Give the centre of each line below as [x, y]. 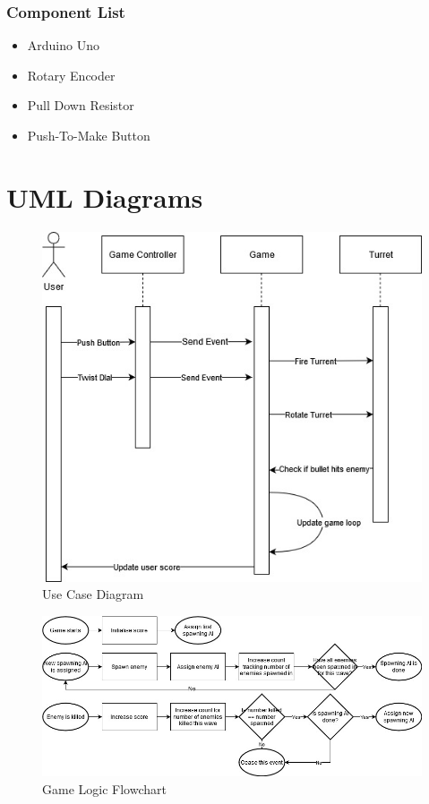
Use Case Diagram [93, 594]
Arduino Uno [63, 45]
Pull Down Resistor [81, 105]
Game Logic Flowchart [104, 788]
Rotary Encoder [71, 75]
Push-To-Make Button [89, 135]
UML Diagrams [105, 197]
